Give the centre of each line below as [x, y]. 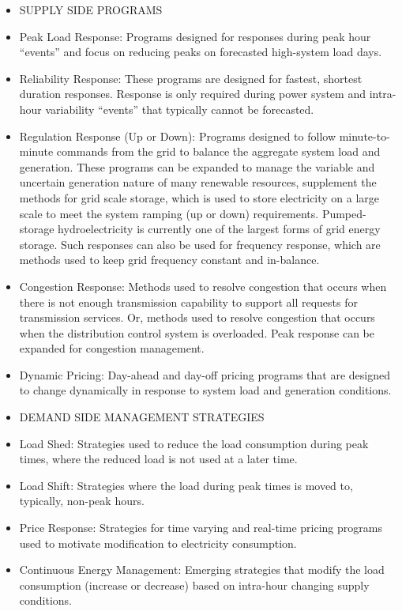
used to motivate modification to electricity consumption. [158, 543]
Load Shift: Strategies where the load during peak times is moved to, [186, 485]
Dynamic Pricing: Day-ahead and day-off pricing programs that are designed [205, 374]
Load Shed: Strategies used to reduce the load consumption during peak [194, 443]
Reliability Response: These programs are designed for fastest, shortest [191, 78]
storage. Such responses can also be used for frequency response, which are [200, 244]
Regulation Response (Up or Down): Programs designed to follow [177, 136]
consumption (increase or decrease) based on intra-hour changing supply [194, 585]
